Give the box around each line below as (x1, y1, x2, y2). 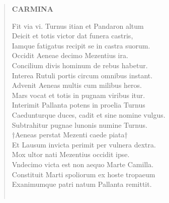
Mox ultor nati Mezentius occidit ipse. (12, 149, 130, 160)
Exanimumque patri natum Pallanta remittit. (12, 179, 152, 189)
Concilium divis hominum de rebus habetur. (12, 60, 148, 70)
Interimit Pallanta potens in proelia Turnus (12, 99, 145, 110)
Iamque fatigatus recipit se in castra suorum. (12, 40, 150, 50)
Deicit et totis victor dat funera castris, (12, 30, 133, 41)
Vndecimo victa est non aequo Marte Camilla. (12, 159, 154, 169)
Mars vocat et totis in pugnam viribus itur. (12, 89, 145, 100)
